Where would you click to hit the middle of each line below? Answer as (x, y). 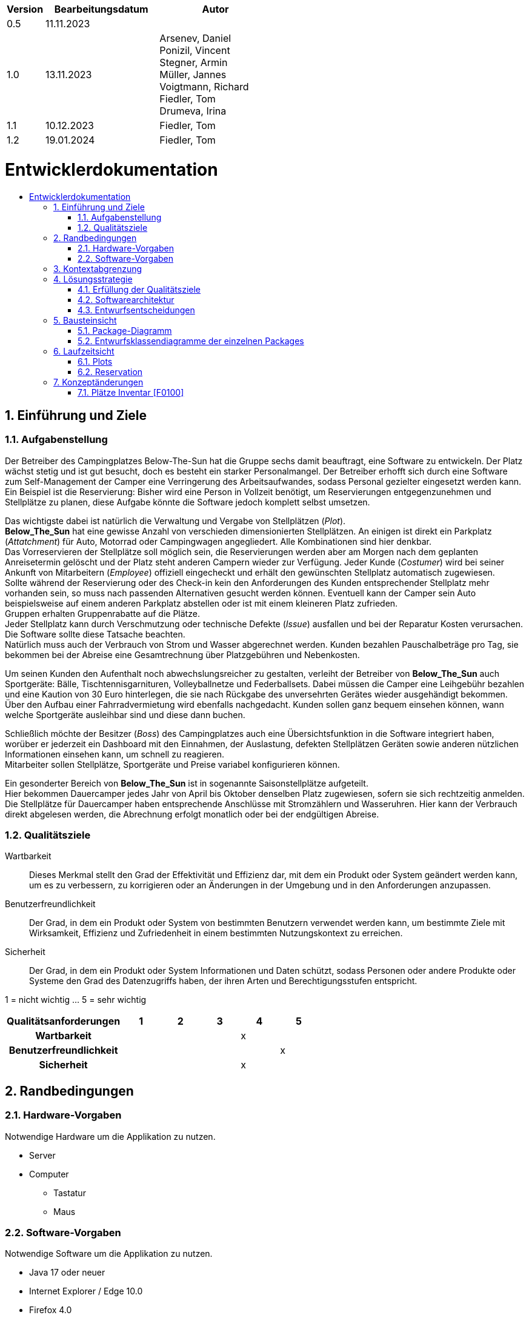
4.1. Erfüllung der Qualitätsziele (139, 289)
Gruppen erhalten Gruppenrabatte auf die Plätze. (102, 613)
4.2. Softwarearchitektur (126, 299)
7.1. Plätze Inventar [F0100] (131, 392)
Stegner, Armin (194, 62)
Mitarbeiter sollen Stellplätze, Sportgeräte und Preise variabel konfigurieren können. (172, 764)
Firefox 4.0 (51, 1310)
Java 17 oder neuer (67, 1273)
